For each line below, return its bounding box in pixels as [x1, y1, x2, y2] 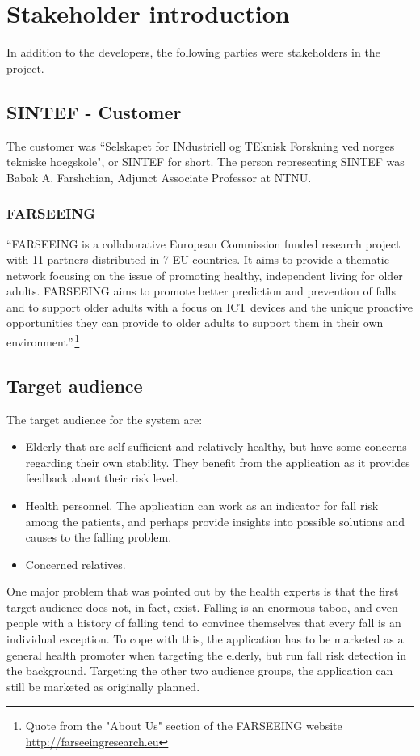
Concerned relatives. [25, 555, 126, 572]
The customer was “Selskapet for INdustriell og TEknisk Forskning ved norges [6, 137, 395, 154]
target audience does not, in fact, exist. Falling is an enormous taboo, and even [6, 598, 398, 615]
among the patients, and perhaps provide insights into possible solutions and [25, 512, 405, 529]
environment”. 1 [6, 331, 80, 350]
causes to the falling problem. [25, 529, 172, 546]
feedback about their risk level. [25, 469, 178, 486]
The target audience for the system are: [6, 410, 203, 427]
